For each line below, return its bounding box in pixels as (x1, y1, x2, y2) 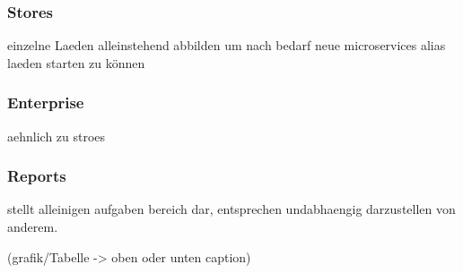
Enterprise (7, 91, 84, 114)
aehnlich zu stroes (7, 126, 106, 145)
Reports (7, 165, 66, 187)
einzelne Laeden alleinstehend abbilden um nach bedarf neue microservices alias (7, 36, 446, 55)
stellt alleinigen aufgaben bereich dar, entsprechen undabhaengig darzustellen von (7, 200, 456, 218)
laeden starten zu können (7, 53, 145, 72)
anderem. (7, 218, 58, 236)
